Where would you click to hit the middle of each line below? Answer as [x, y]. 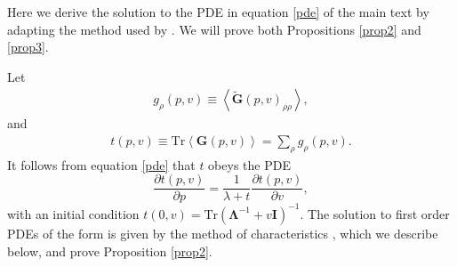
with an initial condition [73, 213]
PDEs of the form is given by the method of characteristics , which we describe [223, 233]
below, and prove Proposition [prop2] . [110, 251]
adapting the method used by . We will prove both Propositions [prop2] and [214, 29]
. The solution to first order [375, 213]
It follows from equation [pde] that [101, 164]
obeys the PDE [249, 164]
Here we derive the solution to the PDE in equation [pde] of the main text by [218, 12]
